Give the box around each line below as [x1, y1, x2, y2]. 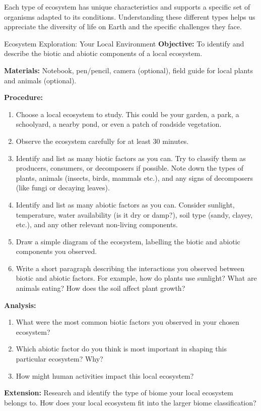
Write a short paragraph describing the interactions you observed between [16, 263, 245, 273]
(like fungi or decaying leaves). [16, 182, 110, 193]
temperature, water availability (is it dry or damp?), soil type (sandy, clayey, [16, 209, 253, 220]
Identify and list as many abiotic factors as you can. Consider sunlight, [16, 199, 235, 210]
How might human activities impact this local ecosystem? [16, 370, 194, 381]
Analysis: [4, 299, 36, 310]
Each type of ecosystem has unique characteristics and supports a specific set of [4, 2, 250, 12]
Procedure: [4, 92, 43, 102]
